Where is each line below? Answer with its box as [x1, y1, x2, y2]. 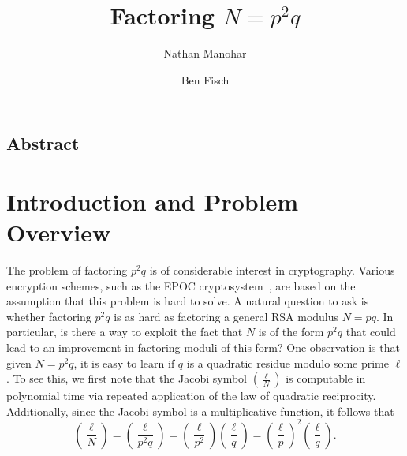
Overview [6, 216, 111, 249]
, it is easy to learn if [73, 354, 175, 371]
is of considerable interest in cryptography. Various [149, 262, 395, 278]
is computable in [286, 370, 366, 387]
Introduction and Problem [6, 185, 299, 217]
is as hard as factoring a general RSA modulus [114, 308, 339, 324]
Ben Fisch [181, 71, 230, 88]
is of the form [258, 323, 324, 340]
